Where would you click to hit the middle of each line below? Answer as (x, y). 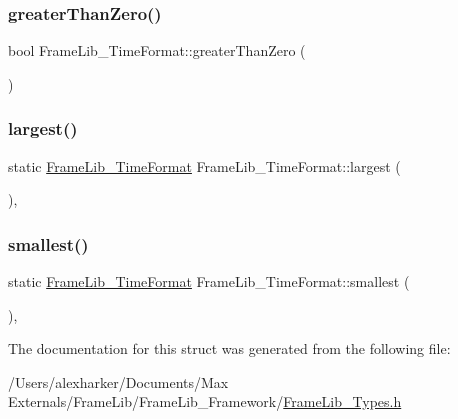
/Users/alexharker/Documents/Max (118, 381)
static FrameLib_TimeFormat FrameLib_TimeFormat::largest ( (204, 165)
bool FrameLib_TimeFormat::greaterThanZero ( (157, 50)
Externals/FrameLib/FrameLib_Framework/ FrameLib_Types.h (205, 401)
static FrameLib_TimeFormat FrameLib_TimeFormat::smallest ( (209, 281)
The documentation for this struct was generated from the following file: (229, 348)
